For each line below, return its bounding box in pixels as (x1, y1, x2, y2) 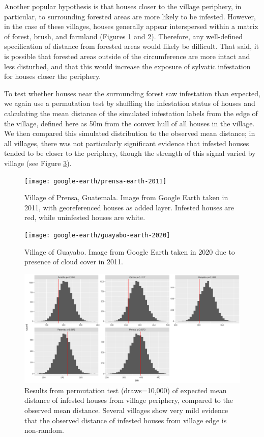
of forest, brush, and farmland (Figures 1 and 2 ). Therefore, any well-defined (4, 31, 243, 41)
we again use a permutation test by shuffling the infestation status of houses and (4, 98, 255, 108)
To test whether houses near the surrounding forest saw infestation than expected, (4, 88, 260, 98)
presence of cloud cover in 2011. (24, 256, 123, 267)
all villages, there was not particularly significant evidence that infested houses (4, 138, 249, 148)
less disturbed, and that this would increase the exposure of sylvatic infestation (4, 61, 251, 71)
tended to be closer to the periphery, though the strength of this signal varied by (4, 148, 256, 158)
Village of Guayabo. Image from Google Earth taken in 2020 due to (24, 246, 235, 257)
